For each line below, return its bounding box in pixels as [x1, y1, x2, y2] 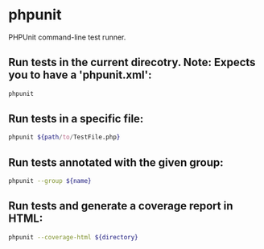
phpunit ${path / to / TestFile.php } [8, 133, 121, 142]
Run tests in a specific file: [8, 112, 144, 126]
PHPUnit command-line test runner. [8, 32, 126, 42]
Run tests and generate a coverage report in [8, 199, 233, 213]
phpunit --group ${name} [8, 177, 92, 185]
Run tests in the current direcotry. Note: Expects [8, 56, 256, 69]
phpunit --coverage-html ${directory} [8, 233, 138, 241]
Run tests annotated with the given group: [8, 156, 224, 169]
